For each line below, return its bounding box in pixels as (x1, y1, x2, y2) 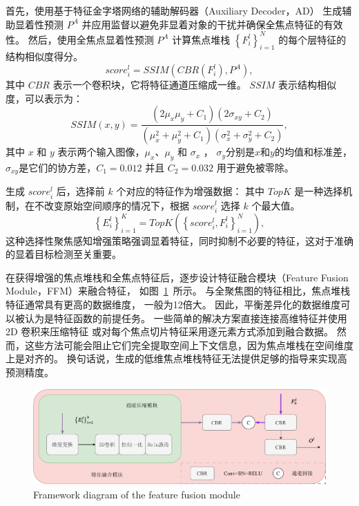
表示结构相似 (278, 77, 336, 92)
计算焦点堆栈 (172, 32, 231, 46)
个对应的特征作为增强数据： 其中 (116, 184, 265, 198)
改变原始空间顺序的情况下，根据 (43, 198, 189, 212)
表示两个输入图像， (57, 144, 145, 159)
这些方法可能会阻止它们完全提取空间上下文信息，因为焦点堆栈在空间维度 (24, 337, 353, 352)
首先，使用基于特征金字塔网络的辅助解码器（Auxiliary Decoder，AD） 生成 (6, 3, 342, 17)
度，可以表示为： (6, 91, 83, 105)
